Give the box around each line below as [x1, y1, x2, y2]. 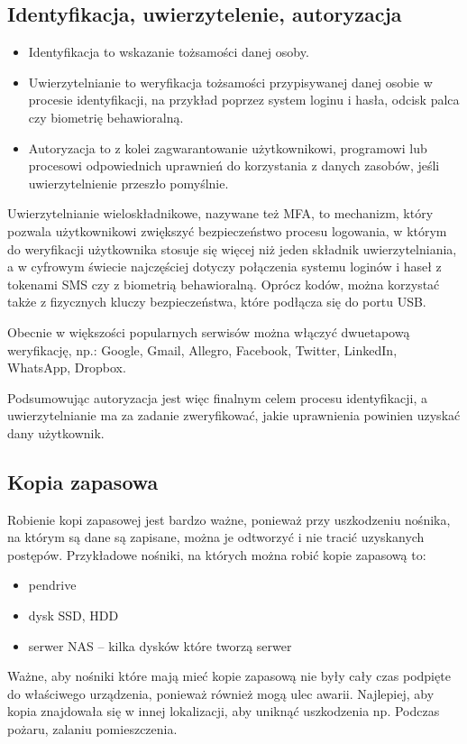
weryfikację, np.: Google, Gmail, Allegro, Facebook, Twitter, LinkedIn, [7, 340, 398, 359]
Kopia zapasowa [7, 467, 159, 495]
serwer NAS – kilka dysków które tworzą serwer [28, 636, 292, 655]
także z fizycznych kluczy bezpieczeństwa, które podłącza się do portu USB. [7, 292, 426, 311]
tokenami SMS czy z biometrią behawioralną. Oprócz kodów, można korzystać [7, 274, 440, 293]
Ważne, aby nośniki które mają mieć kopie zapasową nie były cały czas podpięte [7, 666, 451, 685]
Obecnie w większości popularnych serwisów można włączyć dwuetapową [7, 322, 410, 341]
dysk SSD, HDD [28, 606, 119, 625]
